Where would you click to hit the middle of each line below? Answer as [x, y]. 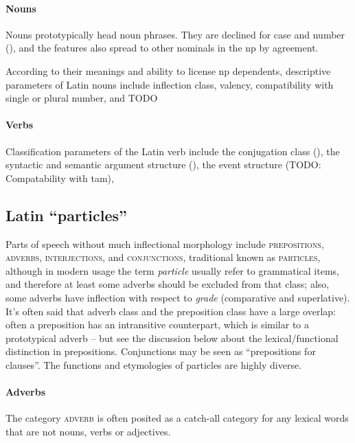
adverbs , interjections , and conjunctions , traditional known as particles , [163, 257]
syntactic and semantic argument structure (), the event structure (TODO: [163, 164]
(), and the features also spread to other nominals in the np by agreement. [162, 48]
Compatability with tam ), [60, 178]
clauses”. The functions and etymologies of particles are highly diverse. [154, 364]
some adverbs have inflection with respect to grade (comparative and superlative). [178, 297]
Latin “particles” [67, 215]
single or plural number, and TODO [82, 98]
